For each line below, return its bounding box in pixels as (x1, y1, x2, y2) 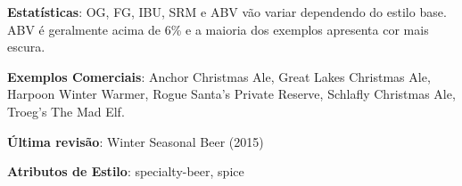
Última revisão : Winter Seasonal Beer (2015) (7, 132, 264, 150)
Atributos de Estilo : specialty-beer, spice (7, 162, 244, 181)
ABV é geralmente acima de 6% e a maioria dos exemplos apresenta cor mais (7, 20, 429, 38)
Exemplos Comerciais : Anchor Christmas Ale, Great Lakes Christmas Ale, (7, 67, 431, 85)
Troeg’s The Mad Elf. (7, 101, 125, 120)
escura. (7, 37, 45, 56)
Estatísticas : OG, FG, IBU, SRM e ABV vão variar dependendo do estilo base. (7, 3, 447, 20)
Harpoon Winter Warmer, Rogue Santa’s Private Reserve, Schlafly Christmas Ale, (7, 85, 456, 103)
